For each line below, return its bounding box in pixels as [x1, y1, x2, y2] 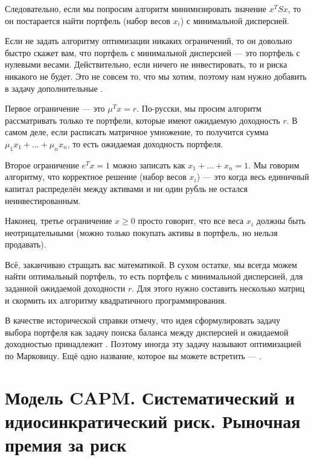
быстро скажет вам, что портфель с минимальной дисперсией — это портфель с [5, 46, 300, 59]
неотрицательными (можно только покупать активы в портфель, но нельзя [5, 226, 278, 238]
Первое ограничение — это [5, 102, 105, 115]
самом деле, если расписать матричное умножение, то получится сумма [5, 126, 269, 138]
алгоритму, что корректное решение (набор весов [5, 170, 187, 183]
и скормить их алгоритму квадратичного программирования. [5, 293, 226, 306]
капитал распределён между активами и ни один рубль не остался [5, 182, 248, 194]
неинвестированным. [5, 194, 81, 206]
